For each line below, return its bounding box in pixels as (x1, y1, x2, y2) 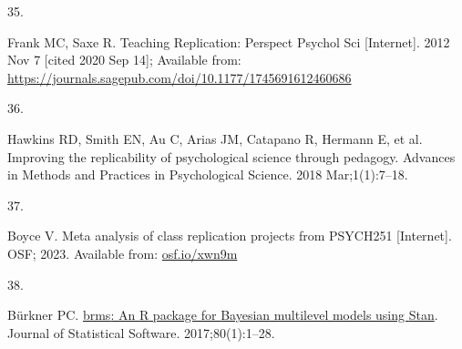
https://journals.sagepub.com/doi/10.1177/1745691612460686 (7, 67, 352, 87)
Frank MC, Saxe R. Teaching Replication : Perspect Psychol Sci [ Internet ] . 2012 (7, 32, 450, 51)
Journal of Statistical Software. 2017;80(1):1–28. (7, 323, 275, 342)
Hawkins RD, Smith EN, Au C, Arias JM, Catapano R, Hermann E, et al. (7, 128, 423, 148)
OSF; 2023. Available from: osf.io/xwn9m (7, 243, 238, 262)
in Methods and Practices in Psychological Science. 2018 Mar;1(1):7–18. (7, 165, 408, 184)
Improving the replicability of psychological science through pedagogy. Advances (7, 147, 456, 166)
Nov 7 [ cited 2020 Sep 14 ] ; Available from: (7, 50, 241, 69)
